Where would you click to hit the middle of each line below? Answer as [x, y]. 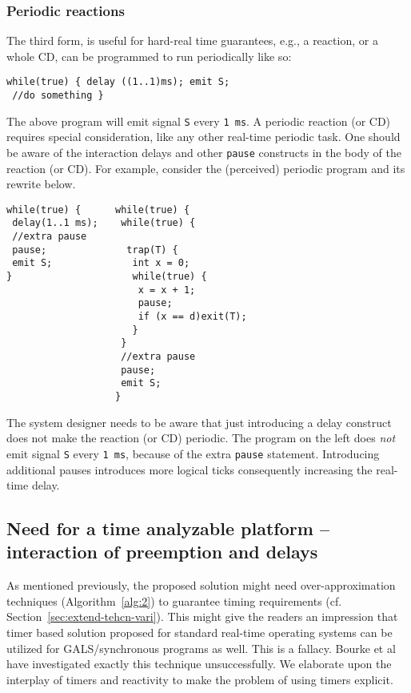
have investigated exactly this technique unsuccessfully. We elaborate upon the [199, 664]
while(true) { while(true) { [98, 210]
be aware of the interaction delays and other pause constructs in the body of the [204, 152]
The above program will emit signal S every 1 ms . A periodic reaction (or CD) [199, 121]
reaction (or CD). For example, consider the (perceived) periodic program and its [206, 168]
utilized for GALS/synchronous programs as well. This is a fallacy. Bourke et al [201, 648]
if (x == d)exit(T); [192, 317]
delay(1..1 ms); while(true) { [104, 223]
